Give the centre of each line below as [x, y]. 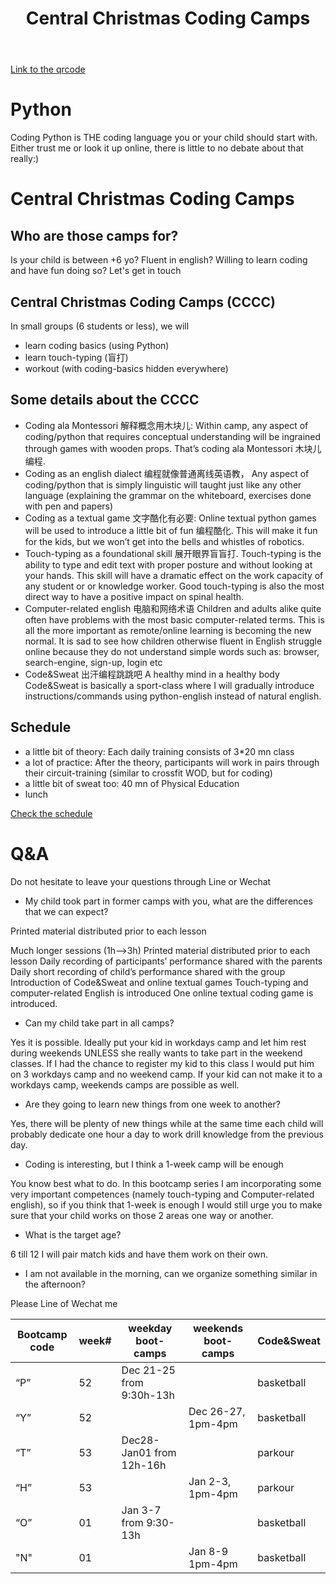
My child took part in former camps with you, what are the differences [168, 901]
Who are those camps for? [94, 235]
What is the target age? [73, 1234]
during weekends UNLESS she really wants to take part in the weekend [156, 1053]
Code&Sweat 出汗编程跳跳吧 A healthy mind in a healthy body [152, 674]
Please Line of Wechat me [64, 1303]
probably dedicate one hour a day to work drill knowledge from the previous [167, 1134]
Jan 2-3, [210, 1481]
